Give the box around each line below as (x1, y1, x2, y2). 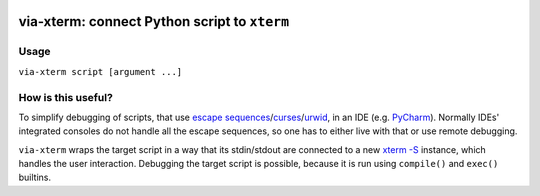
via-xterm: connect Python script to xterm (18, 13, 290, 30)
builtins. (18, 171, 52, 184)
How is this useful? (18, 90, 114, 104)
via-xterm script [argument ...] (18, 66, 183, 77)
